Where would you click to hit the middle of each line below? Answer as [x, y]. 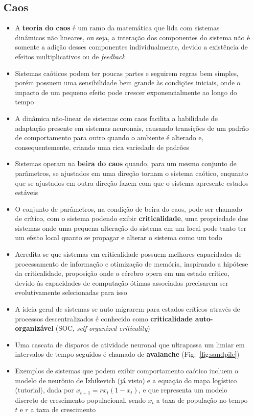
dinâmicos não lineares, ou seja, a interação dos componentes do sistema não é [132, 37]
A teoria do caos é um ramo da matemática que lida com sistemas [117, 28]
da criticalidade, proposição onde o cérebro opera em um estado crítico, [122, 273]
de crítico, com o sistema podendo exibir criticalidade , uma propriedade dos [131, 218]
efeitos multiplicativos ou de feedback [70, 56]
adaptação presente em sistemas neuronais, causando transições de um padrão [132, 128]
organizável [34, 328]
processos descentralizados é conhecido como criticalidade [104, 318]
